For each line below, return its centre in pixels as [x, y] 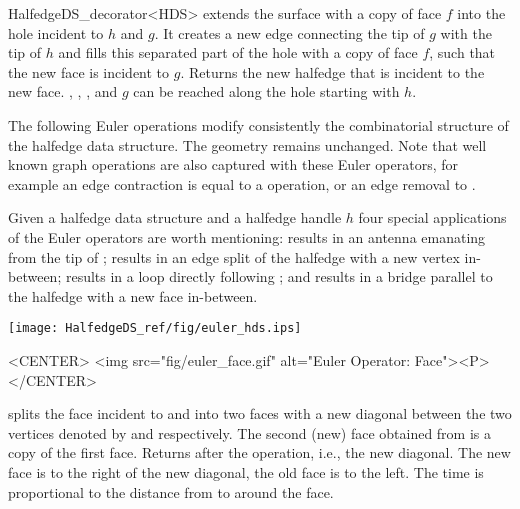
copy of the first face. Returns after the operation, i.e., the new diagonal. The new [259, 452]
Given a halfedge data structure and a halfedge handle [175, 217]
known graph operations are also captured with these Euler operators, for [233, 164]
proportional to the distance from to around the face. [171, 491]
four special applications [432, 217]
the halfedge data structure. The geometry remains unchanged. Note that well [247, 144]
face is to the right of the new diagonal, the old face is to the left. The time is [246, 471]
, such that [462, 52]
